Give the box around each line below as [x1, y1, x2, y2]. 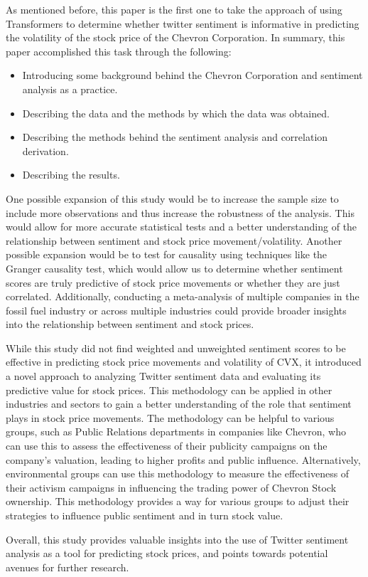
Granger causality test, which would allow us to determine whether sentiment [6, 260, 343, 275]
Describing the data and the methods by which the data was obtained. [22, 105, 330, 120]
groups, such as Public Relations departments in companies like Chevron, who [6, 424, 346, 439]
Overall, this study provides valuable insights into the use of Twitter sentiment [6, 531, 349, 546]
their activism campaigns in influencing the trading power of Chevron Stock [6, 480, 337, 494]
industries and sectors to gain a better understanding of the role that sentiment [6, 396, 352, 411]
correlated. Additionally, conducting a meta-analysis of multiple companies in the [6, 289, 359, 304]
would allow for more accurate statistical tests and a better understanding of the [6, 219, 357, 234]
